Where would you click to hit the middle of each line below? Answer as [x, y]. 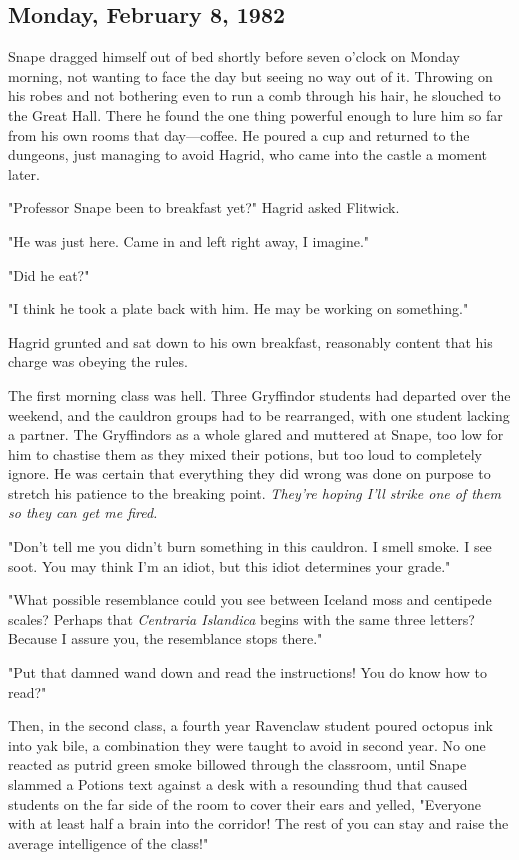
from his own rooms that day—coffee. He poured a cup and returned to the [239, 134]
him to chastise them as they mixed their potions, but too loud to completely [245, 453]
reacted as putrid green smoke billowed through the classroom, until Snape [237, 764]
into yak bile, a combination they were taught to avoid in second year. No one [247, 744]
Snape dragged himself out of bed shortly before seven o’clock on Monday [234, 56]
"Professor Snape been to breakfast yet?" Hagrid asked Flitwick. [204, 207]
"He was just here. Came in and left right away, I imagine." [189, 240]
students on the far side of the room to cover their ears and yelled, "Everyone [245, 803]
